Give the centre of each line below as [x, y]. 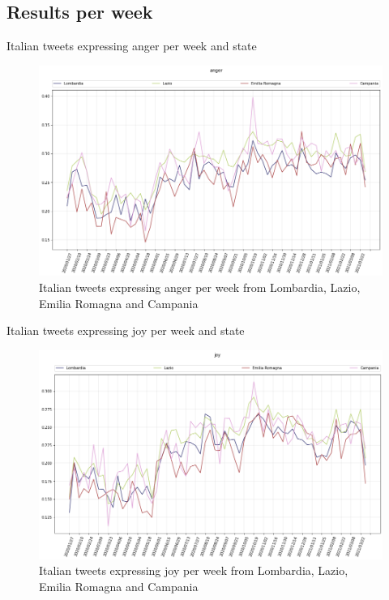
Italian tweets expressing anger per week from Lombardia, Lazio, [200, 287]
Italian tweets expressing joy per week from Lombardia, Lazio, [194, 570]
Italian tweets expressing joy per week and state [126, 330]
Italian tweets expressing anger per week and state [132, 46]
